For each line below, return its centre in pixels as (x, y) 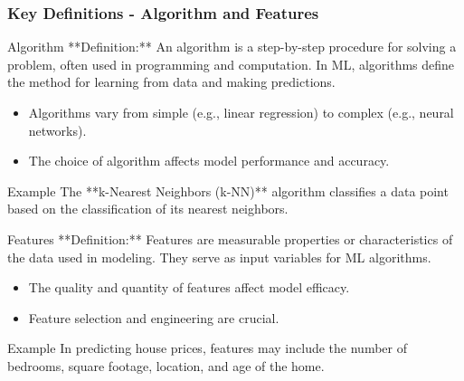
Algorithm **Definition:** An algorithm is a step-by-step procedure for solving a (232, 47)
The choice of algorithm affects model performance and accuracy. (209, 161)
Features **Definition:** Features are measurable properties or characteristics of (230, 238)
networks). (57, 130)
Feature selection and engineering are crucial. (154, 317)
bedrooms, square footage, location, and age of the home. (166, 365)
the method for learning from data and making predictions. (171, 82)
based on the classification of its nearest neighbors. (148, 209)
